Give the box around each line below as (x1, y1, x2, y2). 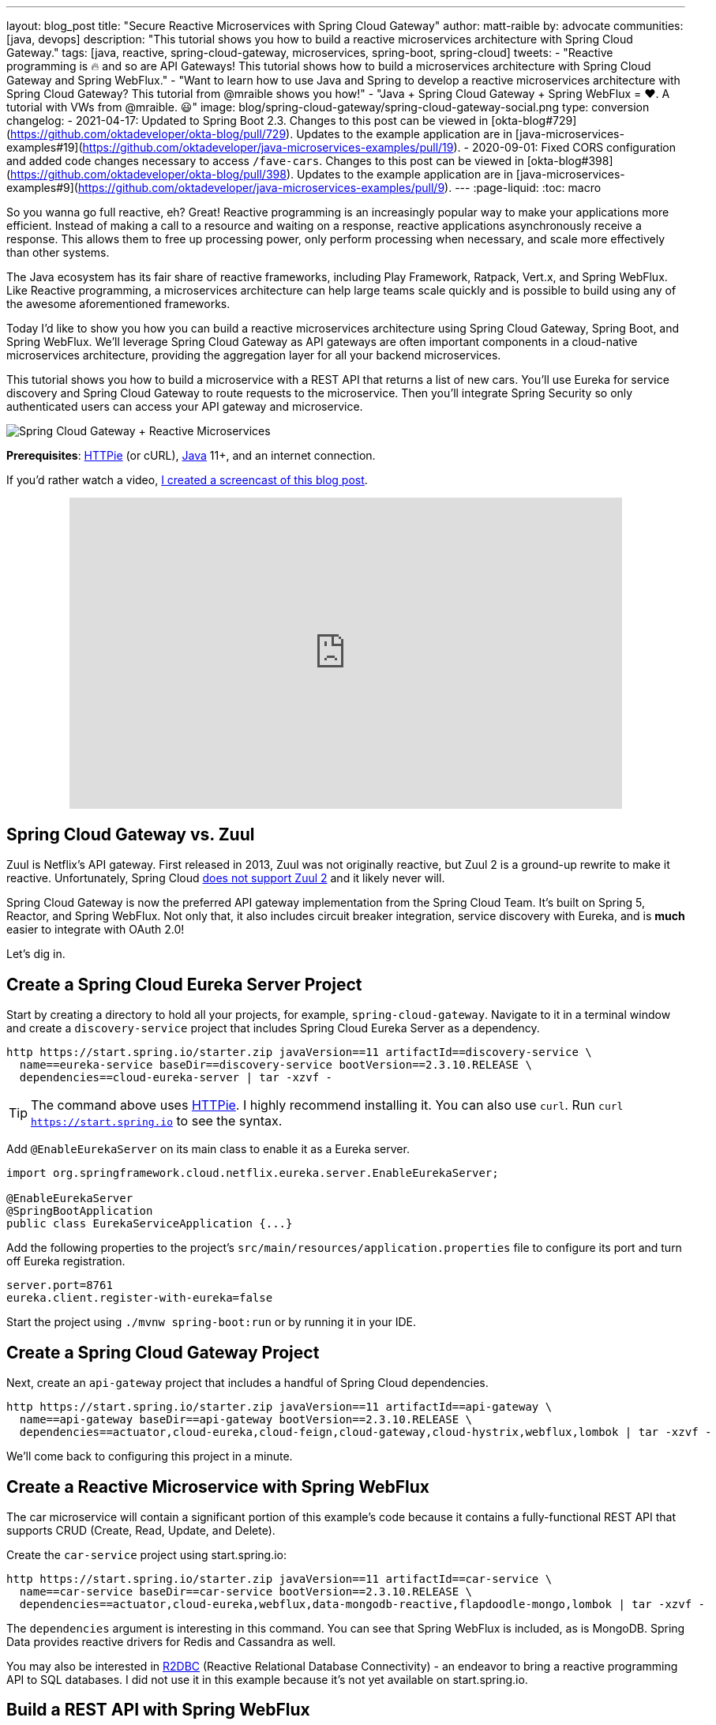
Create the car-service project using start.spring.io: (6, 1547, 287, 1562)
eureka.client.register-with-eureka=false (6, 1291, 273, 1305)
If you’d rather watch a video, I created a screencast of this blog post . (6, 473, 368, 487)
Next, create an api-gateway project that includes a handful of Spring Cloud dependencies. (6, 1376, 489, 1390)
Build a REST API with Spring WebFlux (6, 1700, 310, 1720)
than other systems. (6, 246, 110, 259)
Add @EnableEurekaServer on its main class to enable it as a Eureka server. (6, 1142, 410, 1156)
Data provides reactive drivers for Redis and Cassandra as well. (6, 1634, 336, 1648)
